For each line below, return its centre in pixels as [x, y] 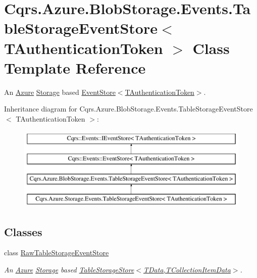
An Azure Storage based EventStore [60, 92]
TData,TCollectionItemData [187, 270]
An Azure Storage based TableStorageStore [69, 270]
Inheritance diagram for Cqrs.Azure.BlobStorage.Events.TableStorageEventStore [128, 109]
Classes [23, 231]
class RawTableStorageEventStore [57, 253]
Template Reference [75, 67]
